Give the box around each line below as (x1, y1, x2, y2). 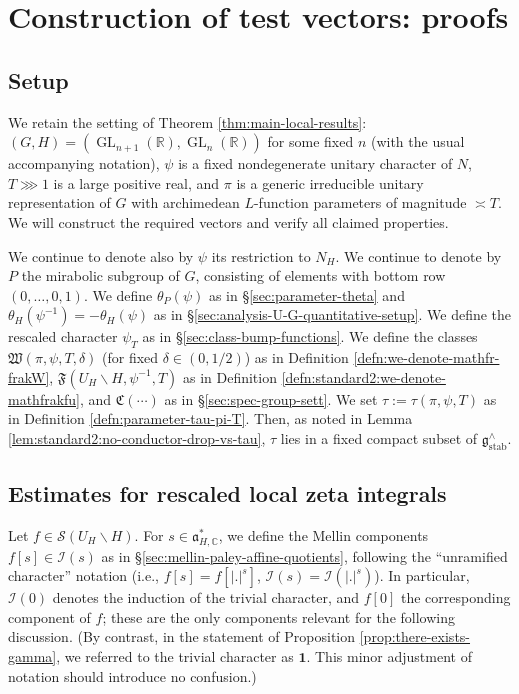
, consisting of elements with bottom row (195, 265, 446, 286)
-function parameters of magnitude (253, 192, 467, 213)
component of (8, 606, 91, 627)
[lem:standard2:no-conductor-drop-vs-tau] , (8, 427, 266, 448)
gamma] (8, 646, 57, 667)
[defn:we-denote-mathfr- (353, 347, 500, 368)
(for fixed (102, 347, 159, 368)
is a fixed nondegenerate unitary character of (178, 153, 453, 174)
